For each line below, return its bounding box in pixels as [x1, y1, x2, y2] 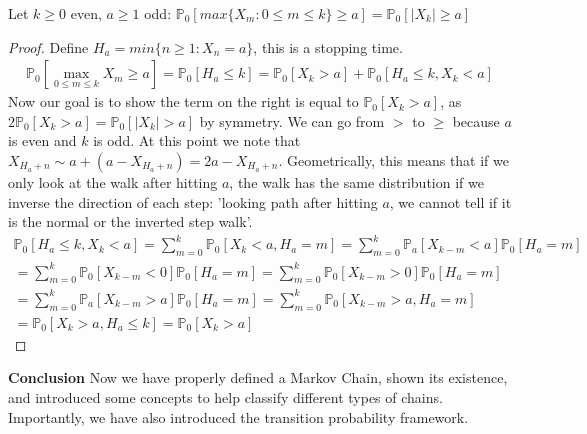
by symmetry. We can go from [199, 110, 385, 131]
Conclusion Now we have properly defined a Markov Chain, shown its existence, [8, 367, 508, 388]
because [452, 110, 500, 131]
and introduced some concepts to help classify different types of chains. [8, 386, 443, 407]
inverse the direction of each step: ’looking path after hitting [8, 191, 378, 212]
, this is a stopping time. [253, 36, 403, 57]
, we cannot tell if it [389, 191, 512, 212]
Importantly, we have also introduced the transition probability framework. [8, 406, 469, 427]
